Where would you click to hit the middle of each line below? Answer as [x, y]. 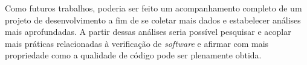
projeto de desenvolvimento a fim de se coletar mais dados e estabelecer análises [153, 20]
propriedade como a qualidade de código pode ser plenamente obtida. [133, 55]
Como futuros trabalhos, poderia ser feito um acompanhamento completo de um [153, 8]
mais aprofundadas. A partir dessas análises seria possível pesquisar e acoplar [148, 32]
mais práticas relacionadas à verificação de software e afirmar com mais [137, 43]
